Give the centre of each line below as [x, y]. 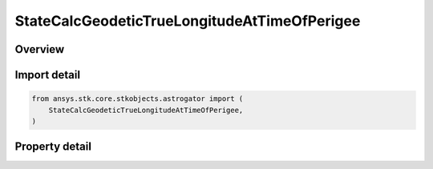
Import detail [47, 75]
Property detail [53, 147]
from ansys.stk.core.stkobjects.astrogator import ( [138, 99]
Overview [40, 49]
